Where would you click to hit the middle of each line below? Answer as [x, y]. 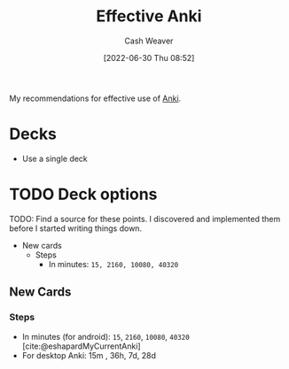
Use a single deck [55, 158]
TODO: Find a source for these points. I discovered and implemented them [145, 219]
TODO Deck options [83, 194]
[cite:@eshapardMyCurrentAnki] [81, 346]
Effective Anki [149, 16]
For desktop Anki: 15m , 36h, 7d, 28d [89, 355]
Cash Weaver [149, 41]
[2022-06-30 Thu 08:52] [149, 58]
